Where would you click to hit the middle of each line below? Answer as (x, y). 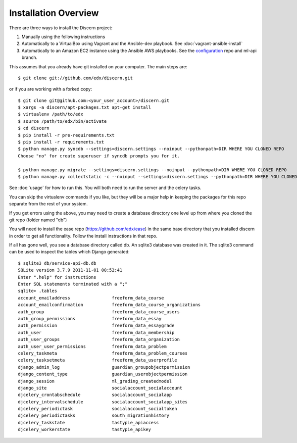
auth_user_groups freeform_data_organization (99, 340)
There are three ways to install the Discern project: (61, 28)
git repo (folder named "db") (38, 220)
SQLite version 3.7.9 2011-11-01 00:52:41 (70, 270)
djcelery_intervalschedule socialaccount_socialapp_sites (103, 402)
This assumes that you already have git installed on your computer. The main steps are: (98, 66)
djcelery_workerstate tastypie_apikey (84, 430)
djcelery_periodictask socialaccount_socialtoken (98, 409)
